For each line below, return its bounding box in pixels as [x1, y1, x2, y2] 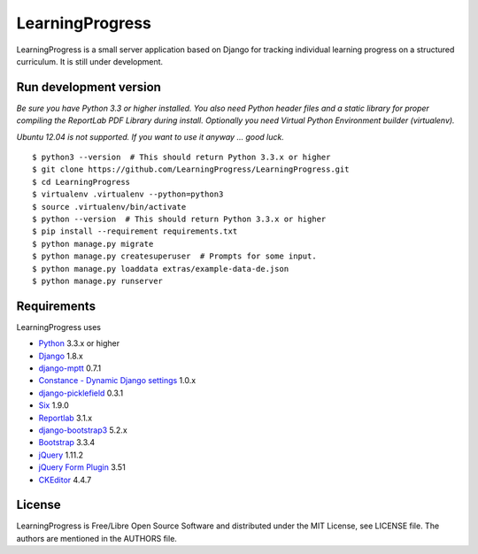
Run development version [16, 80, 161, 95]
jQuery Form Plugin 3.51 [38, 462, 126, 473]
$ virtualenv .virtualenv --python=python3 [32, 189, 224, 199]
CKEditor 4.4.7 [38, 474, 92, 485]
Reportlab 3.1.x [38, 412, 93, 423]
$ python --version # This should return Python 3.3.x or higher [32, 213, 327, 224]
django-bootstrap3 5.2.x [38, 425, 127, 435]
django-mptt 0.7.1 [38, 363, 102, 373]
